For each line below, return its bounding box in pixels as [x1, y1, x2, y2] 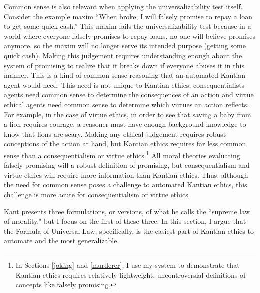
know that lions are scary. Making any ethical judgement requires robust [4, 128, 226, 139]
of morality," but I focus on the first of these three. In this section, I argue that [4, 216, 246, 226]
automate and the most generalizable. [4, 235, 119, 246]
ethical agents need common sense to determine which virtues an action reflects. [4, 99, 249, 109]
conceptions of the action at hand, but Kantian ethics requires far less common [4, 138, 246, 149]
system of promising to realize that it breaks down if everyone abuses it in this [4, 60, 244, 70]
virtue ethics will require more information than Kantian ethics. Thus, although [4, 169, 248, 180]
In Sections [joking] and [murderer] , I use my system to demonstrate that [15, 259, 240, 270]
